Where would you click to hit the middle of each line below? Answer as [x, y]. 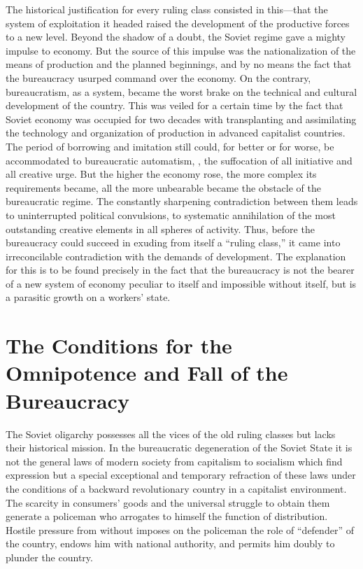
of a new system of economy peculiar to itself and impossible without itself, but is [181, 283]
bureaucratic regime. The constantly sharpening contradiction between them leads [182, 201]
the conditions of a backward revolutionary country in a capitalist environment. [176, 488]
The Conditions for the [119, 345]
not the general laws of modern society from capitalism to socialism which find [174, 461]
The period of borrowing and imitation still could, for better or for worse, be [170, 146]
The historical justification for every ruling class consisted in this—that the [167, 9]
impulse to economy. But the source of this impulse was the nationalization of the [181, 50]
